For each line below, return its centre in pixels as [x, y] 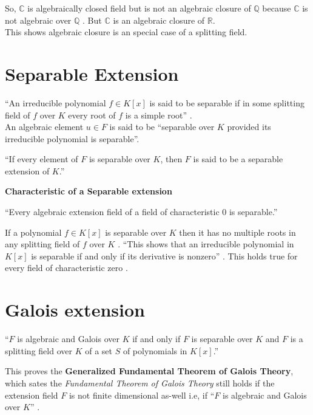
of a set [99, 350]
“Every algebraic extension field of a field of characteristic [112, 212]
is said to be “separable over [162, 127]
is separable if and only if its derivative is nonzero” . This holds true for [164, 256]
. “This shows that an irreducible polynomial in [206, 244]
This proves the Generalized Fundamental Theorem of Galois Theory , [149, 371]
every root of [92, 115]
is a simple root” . [159, 115]
